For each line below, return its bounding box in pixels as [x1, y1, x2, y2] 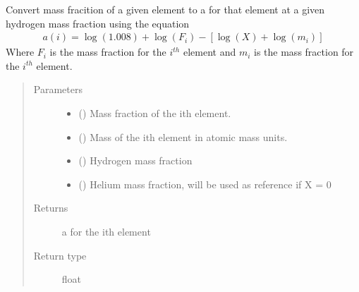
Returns [33, 200, 68, 215]
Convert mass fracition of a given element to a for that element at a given [6, 2, 325, 16]
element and [183, 44, 236, 59]
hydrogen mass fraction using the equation [6, 16, 190, 30]
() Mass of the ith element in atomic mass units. [78, 129, 288, 144]
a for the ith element [61, 224, 151, 238]
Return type [33, 248, 87, 262]
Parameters [33, 82, 83, 97]
